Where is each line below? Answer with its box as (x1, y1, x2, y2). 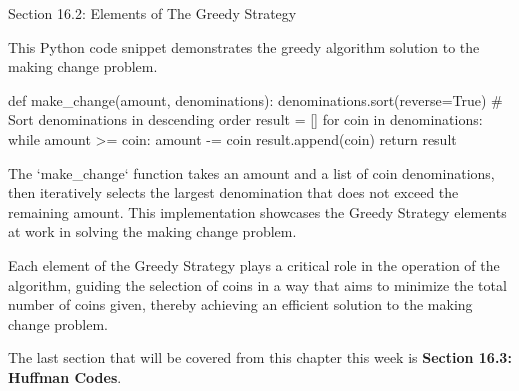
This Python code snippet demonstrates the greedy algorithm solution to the (8, 36, 480, 57)
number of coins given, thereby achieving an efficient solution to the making (8, 294, 473, 315)
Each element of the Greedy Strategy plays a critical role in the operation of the (8, 254, 500, 275)
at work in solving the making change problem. (8, 221, 297, 242)
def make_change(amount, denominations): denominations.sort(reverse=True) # (8, 89, 503, 110)
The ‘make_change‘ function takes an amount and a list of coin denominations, (8, 162, 495, 183)
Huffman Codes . (8, 366, 122, 387)
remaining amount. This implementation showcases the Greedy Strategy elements (8, 201, 507, 222)
